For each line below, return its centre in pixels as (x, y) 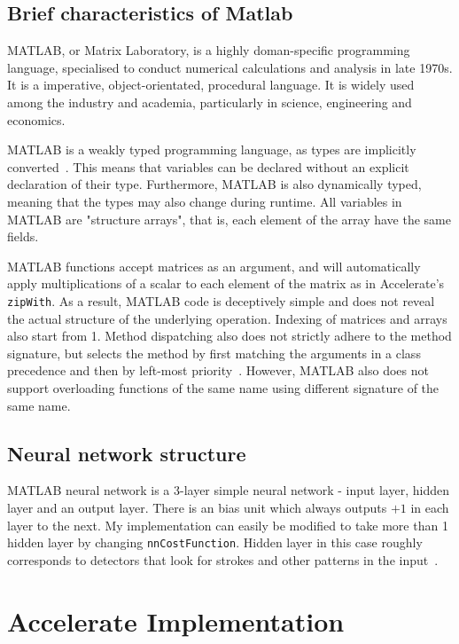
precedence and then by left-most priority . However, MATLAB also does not (218, 370)
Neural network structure (127, 453)
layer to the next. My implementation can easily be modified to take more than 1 (228, 525)
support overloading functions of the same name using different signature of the (223, 387)
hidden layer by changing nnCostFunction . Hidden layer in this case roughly (215, 542)
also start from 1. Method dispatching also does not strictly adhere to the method (229, 336)
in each (430, 507)
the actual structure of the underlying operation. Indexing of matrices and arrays (227, 318)
